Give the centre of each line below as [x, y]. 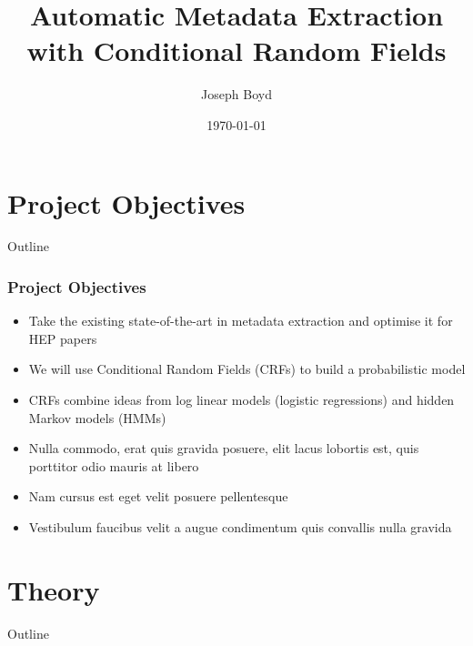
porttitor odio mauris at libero [114, 465]
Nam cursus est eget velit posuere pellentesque [158, 496]
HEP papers [63, 338]
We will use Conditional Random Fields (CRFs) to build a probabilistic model [247, 369]
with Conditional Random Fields [236, 50]
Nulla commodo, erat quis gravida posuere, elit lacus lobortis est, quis [224, 448]
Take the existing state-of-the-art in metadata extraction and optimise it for [241, 321]
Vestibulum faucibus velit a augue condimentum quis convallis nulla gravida [240, 527]
